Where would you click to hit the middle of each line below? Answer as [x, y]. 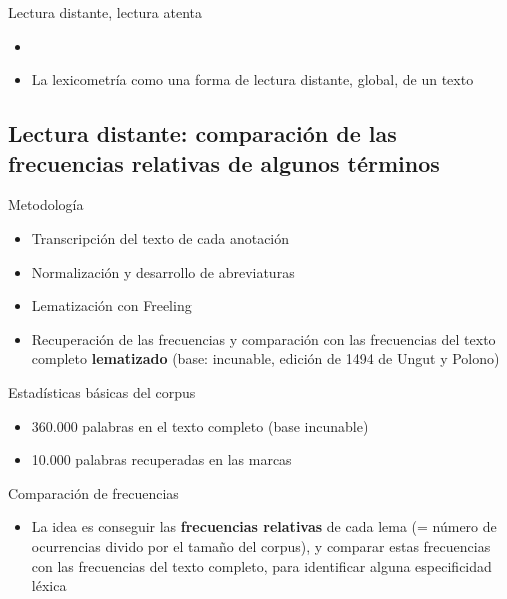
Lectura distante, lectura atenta [105, 12]
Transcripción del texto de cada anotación [160, 237]
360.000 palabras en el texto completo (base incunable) [200, 425]
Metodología [46, 204]
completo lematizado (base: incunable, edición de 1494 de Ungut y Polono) [265, 358]
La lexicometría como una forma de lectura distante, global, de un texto [252, 79]
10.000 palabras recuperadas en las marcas [161, 459]
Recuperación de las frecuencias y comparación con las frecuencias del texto [263, 338]
